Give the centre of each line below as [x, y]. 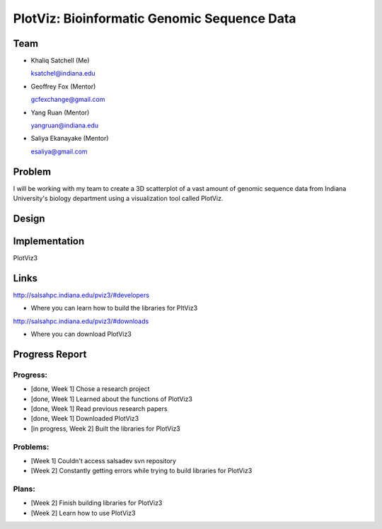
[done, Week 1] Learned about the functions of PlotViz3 [111, 399]
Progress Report [50, 354]
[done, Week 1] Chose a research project [90, 389]
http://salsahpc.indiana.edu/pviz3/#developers [81, 295]
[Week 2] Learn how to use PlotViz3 [83, 513]
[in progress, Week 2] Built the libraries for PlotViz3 [105, 429]
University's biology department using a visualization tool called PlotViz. [118, 199]
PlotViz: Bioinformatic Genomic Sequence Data [155, 18]
